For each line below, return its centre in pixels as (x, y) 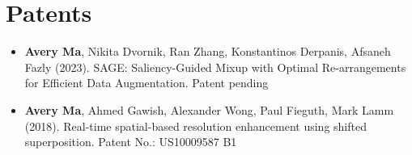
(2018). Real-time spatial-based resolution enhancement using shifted (195, 126)
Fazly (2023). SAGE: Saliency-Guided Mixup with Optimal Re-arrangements (215, 67)
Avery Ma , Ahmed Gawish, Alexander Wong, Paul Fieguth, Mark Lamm (209, 109)
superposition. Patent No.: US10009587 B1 (131, 142)
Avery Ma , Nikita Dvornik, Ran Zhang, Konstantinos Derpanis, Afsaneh (208, 51)
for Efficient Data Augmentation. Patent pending (147, 83)
